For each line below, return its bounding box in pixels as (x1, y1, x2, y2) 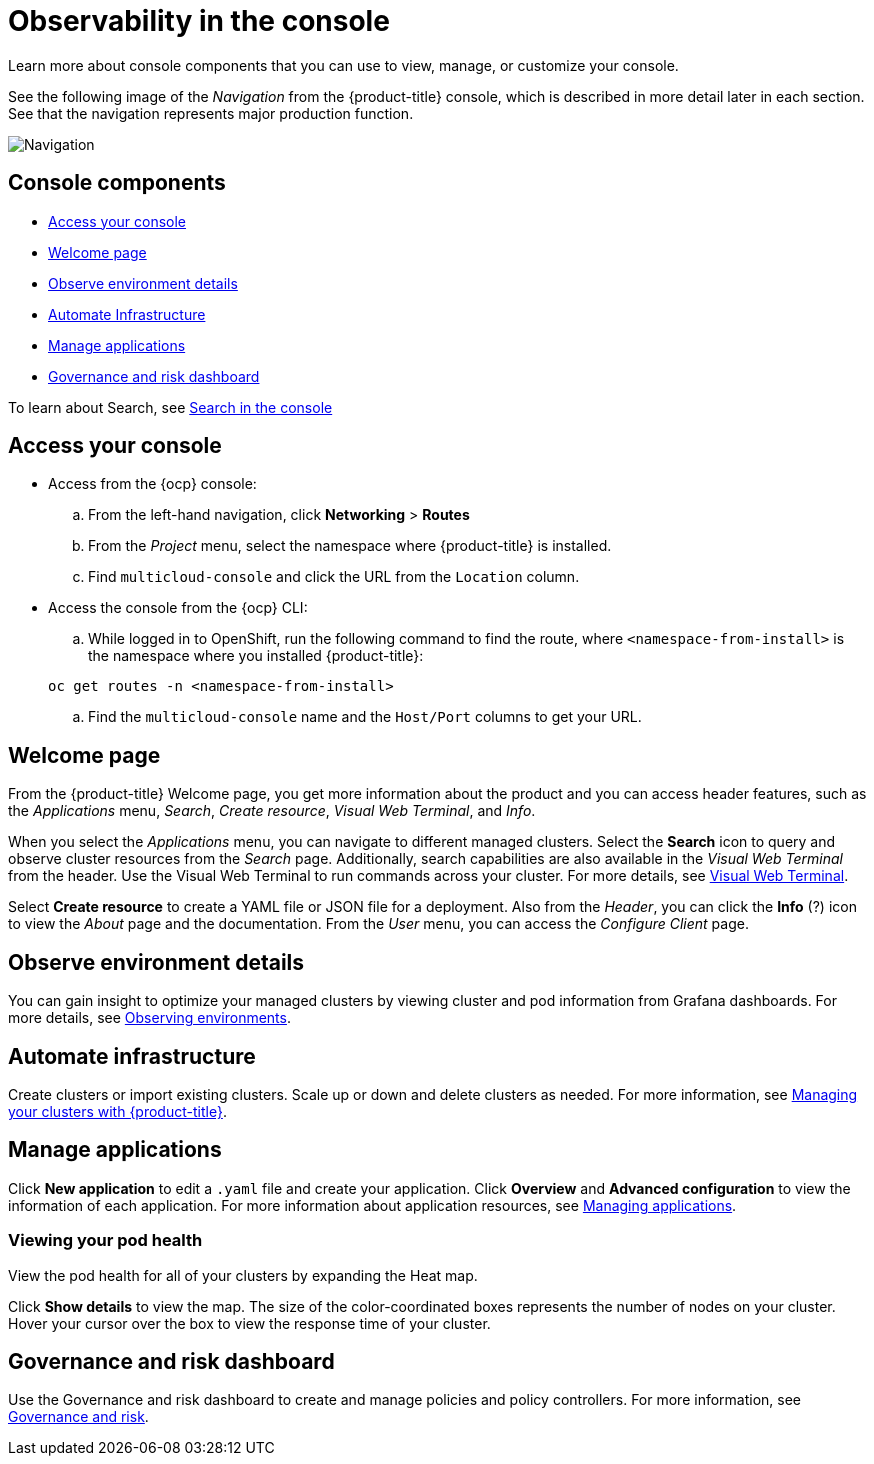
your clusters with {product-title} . (8, 1102, 227, 1120)
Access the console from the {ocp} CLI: (48, 599, 308, 617)
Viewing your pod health (8, 1230, 203, 1251)
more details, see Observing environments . (8, 1009, 291, 1027)
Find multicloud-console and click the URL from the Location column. (88, 568, 580, 586)
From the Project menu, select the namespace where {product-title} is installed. (88, 537, 612, 555)
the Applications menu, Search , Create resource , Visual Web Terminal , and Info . (8, 802, 536, 820)
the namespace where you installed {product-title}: (88, 647, 424, 665)
